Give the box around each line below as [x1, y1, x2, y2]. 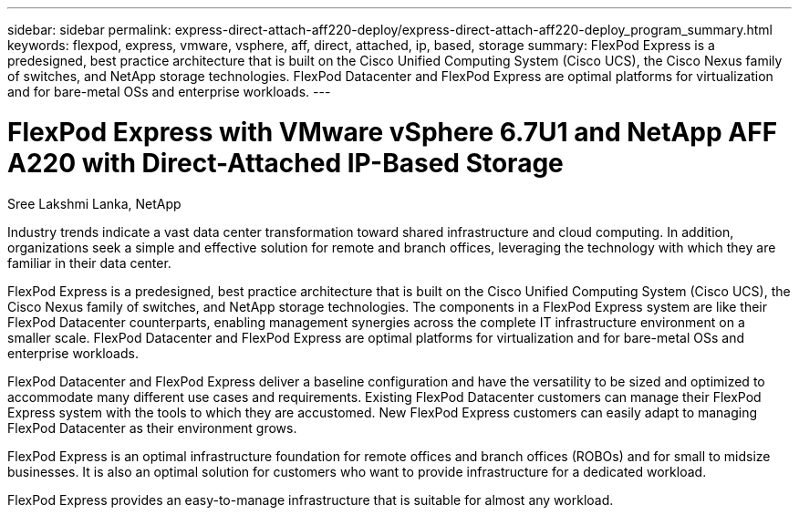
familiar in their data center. [7, 254, 171, 271]
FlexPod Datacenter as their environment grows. [7, 419, 297, 436]
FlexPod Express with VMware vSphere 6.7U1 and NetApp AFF [7, 116, 778, 148]
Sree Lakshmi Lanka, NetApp [7, 195, 182, 211]
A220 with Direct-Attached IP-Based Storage [7, 147, 564, 179]
